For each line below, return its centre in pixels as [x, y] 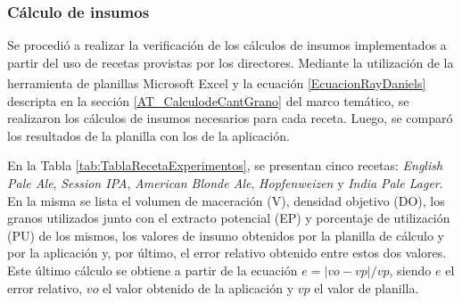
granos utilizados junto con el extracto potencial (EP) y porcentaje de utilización [229, 218]
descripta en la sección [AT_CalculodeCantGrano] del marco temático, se [208, 100]
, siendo [410, 270]
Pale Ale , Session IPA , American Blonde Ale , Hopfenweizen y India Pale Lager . [225, 183]
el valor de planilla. [367, 287]
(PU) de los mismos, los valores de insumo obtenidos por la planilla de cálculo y [226, 235]
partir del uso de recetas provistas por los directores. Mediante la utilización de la [231, 62]
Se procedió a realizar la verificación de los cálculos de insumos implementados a [227, 45]
